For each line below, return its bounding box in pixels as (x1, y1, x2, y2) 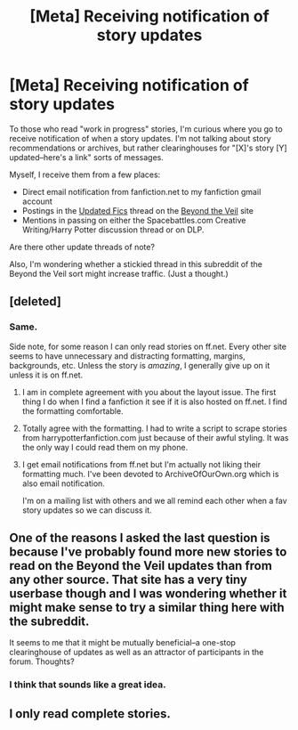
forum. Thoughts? (9, 656, 75, 667)
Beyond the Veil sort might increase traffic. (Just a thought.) (9, 268, 229, 279)
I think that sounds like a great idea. (9, 678, 166, 691)
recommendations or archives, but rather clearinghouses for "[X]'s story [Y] (9, 142, 287, 153)
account (21, 196, 53, 207)
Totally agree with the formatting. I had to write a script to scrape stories (21, 423, 287, 434)
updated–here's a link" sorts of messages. (9, 151, 165, 162)
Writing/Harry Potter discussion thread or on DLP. (21, 224, 205, 235)
